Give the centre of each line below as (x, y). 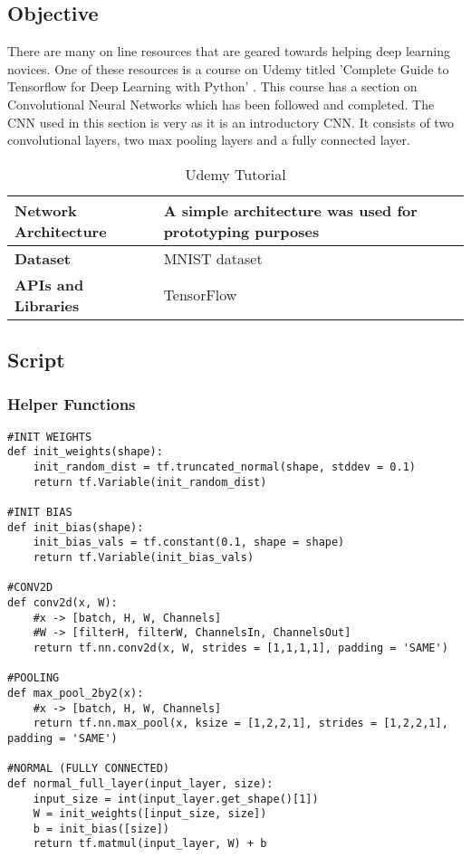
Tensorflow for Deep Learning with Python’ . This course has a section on (212, 86)
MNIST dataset (213, 258)
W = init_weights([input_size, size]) (150, 814)
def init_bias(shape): (76, 527)
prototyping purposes (241, 231)
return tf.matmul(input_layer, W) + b (150, 844)
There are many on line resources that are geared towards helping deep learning (229, 51)
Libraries (47, 305)
